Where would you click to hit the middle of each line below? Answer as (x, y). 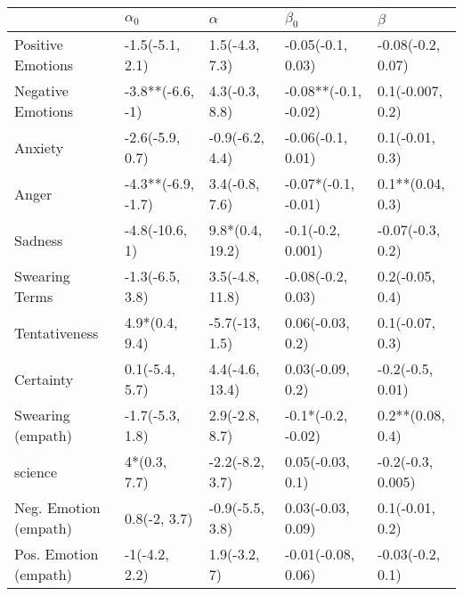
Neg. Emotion (57, 508)
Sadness (39, 240)
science (36, 471)
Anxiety (39, 147)
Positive (39, 45)
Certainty (44, 379)
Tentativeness (57, 332)
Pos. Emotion (57, 554)
